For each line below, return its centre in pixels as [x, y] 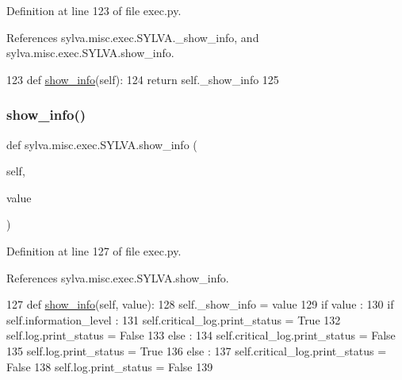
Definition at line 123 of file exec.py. [94, 10]
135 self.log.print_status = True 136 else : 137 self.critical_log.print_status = [197, 350]
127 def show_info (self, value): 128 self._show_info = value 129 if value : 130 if [200, 304]
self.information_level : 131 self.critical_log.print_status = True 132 [174, 319]
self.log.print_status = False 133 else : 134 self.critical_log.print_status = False [201, 335]
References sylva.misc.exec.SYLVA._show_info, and [133, 37]
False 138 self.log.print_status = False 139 [110, 366]
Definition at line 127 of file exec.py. [94, 250]
